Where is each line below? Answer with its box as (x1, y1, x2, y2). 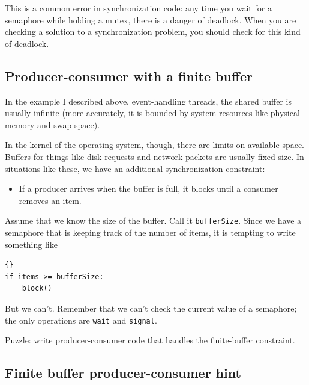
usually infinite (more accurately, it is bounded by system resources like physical (5, 106, 300, 119)
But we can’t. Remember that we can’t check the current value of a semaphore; (5, 301, 297, 314)
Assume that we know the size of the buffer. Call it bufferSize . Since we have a (5, 214, 302, 227)
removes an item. (19, 194, 82, 206)
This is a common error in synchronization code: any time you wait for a (5, 2, 272, 14)
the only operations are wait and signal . (5, 313, 157, 326)
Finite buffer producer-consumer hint (5, 363, 241, 382)
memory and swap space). (5, 118, 100, 131)
